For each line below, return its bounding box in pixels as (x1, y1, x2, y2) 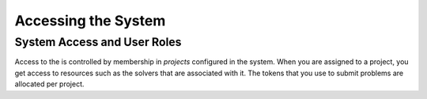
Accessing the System (14, 12, 166, 29)
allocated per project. (14, 79, 85, 89)
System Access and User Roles (14, 35, 182, 49)
